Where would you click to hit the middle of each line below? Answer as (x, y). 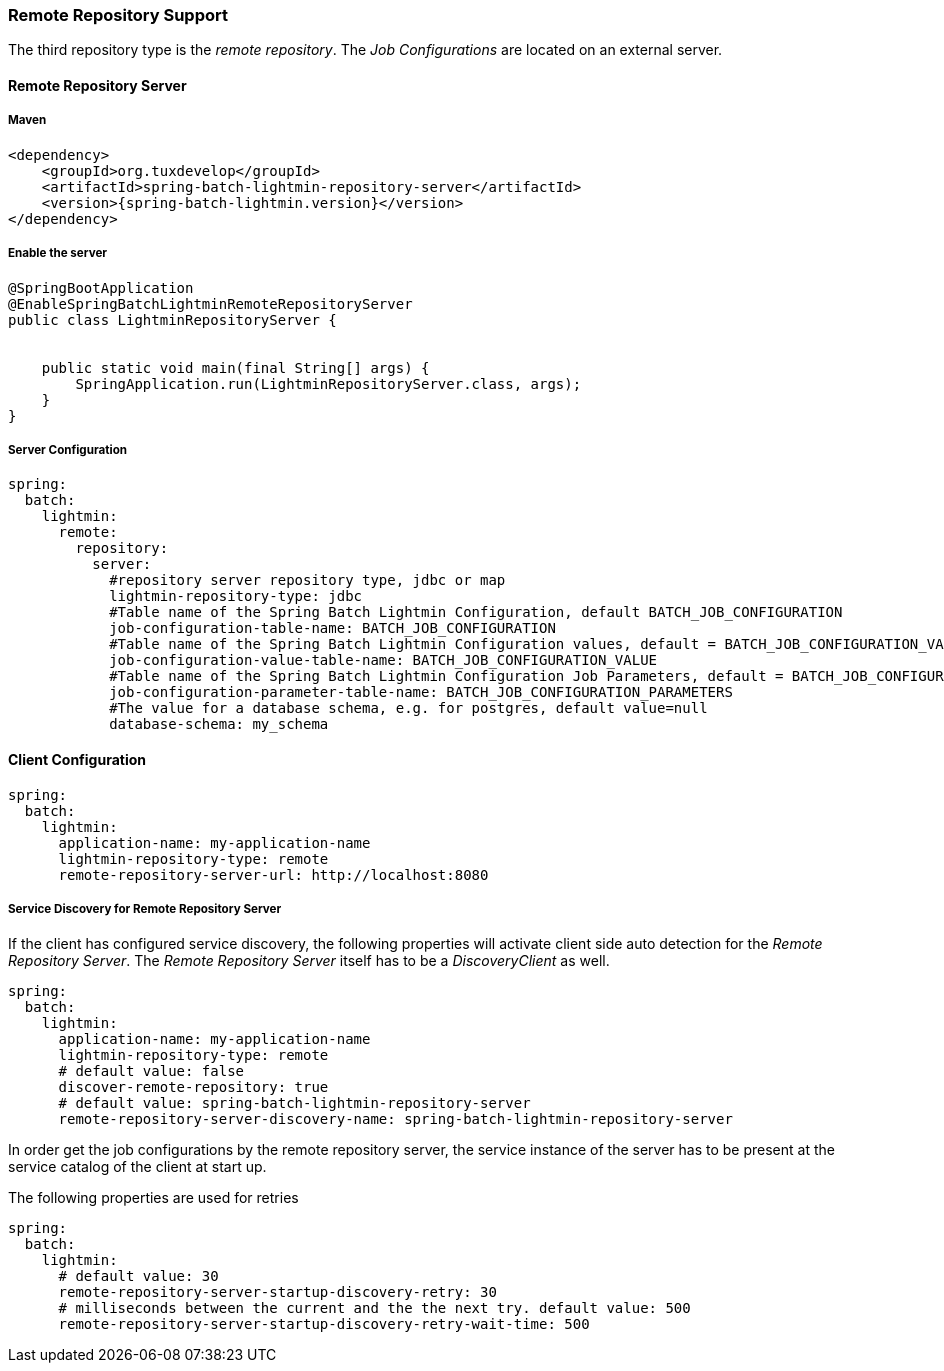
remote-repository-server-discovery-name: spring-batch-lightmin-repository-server (395, 1119)
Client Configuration (77, 759)
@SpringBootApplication (101, 287)
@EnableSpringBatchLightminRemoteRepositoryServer (210, 303)
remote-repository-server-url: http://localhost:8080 (273, 874)
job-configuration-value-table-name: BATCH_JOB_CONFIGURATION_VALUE (383, 660)
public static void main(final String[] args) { (235, 367)
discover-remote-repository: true (193, 1087)
